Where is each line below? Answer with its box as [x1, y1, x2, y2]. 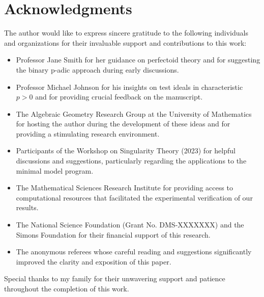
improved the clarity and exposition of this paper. [16, 256, 171, 267]
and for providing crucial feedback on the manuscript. [35, 91, 203, 102]
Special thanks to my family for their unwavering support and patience [4, 273, 225, 284]
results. [16, 202, 39, 213]
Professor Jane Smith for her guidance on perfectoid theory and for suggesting [16, 54, 260, 65]
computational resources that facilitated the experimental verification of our [16, 192, 253, 203]
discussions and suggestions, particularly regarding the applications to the [16, 155, 247, 166]
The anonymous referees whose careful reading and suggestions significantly [16, 246, 252, 257]
